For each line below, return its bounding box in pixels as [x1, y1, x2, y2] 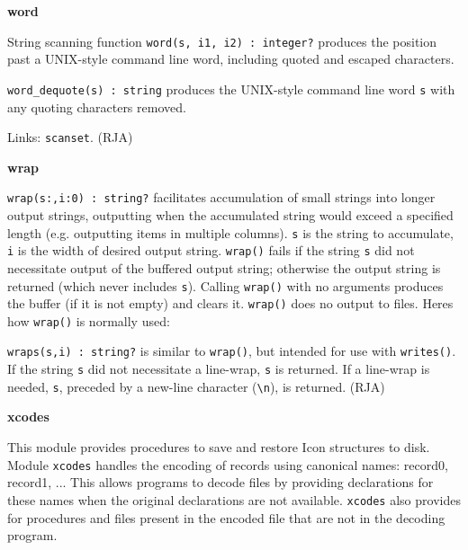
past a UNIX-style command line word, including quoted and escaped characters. [7, 49, 454, 68]
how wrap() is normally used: [7, 311, 170, 330]
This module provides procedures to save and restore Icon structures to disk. [7, 438, 430, 457]
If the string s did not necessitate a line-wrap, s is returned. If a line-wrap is [7, 359, 430, 378]
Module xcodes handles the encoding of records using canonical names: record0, [7, 455, 448, 474]
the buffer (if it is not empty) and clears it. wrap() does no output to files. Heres [7, 294, 454, 313]
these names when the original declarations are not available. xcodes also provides [7, 490, 461, 509]
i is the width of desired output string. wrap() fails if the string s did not [7, 241, 415, 260]
